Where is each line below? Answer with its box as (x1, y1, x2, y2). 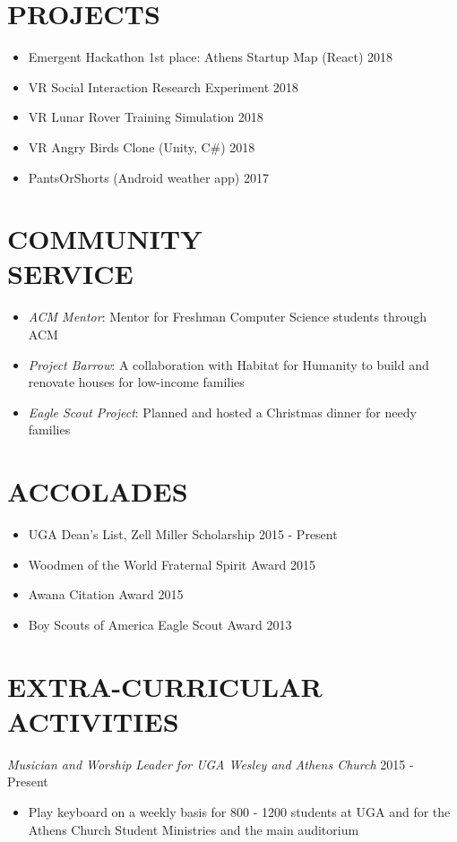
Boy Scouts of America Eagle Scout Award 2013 (28, 614, 292, 633)
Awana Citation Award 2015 (28, 585, 184, 604)
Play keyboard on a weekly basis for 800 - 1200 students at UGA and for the (28, 802, 451, 821)
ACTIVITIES (7, 702, 179, 739)
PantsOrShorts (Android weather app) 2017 (28, 168, 269, 186)
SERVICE (7, 255, 134, 292)
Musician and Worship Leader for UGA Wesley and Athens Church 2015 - (7, 754, 414, 773)
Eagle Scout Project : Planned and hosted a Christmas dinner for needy (28, 402, 417, 421)
